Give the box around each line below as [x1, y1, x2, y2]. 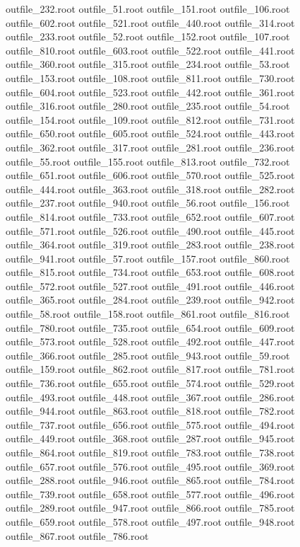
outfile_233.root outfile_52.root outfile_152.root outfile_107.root [6, 29, 290, 44]
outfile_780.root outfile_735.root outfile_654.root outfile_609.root [6, 320, 295, 335]
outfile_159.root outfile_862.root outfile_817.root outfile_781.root [6, 362, 295, 376]
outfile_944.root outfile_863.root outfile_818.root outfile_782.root [6, 403, 295, 418]
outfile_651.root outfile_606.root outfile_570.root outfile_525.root [6, 168, 295, 183]
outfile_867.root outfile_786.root [6, 528, 149, 543]
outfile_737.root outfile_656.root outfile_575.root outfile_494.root [6, 417, 295, 432]
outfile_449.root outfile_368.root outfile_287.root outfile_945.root [6, 431, 295, 446]
